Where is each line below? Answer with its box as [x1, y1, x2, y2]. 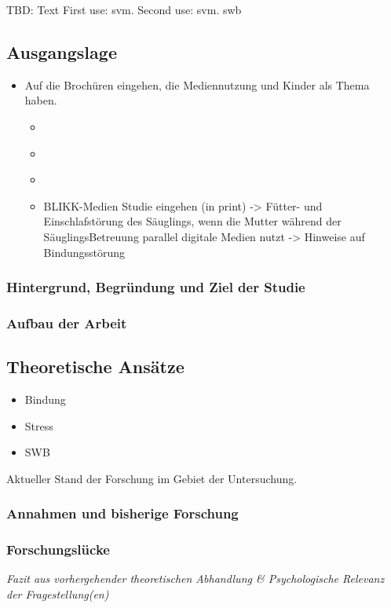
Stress [24, 417, 53, 434]
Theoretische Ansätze [6, 354, 185, 379]
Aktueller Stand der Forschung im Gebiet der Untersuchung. [6, 470, 298, 486]
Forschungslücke [6, 540, 110, 559]
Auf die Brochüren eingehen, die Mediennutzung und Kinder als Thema [24, 76, 370, 93]
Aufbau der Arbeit [6, 313, 127, 332]
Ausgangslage [6, 39, 117, 64]
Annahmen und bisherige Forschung [6, 504, 239, 523]
